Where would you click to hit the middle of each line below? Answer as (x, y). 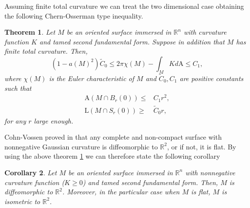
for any (15, 120)
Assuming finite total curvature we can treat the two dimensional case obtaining (124, 6)
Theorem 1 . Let (30, 32)
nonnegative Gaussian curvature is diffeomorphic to (81, 146)
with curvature (205, 32)
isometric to (22, 201)
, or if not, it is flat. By (202, 146)
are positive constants (212, 78)
